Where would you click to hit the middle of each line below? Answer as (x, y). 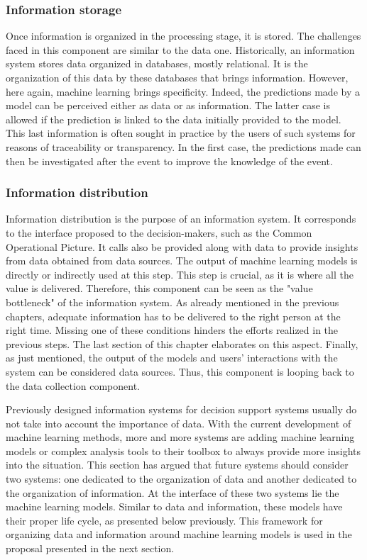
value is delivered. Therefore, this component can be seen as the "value (159, 288)
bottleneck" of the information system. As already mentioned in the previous (172, 302)
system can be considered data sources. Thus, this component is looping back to (180, 371)
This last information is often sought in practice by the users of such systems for (181, 133)
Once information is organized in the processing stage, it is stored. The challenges (183, 36)
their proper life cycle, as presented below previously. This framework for (164, 520)
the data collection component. (73, 385)
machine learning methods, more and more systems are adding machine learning (180, 437)
